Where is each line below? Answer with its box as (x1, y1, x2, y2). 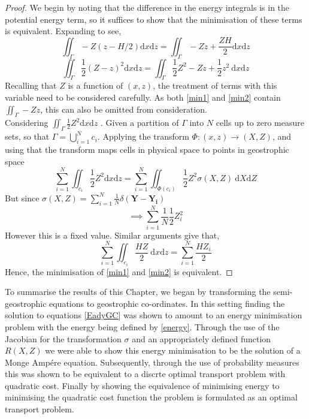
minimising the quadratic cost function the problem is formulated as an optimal (5, 391, 298, 403)
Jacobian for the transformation (5, 332, 122, 345)
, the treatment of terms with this (153, 79, 277, 92)
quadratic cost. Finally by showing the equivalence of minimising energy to (5, 379, 280, 391)
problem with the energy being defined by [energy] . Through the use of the (5, 320, 280, 333)
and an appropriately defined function (132, 332, 271, 345)
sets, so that (5, 130, 50, 143)
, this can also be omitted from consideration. (40, 103, 207, 115)
